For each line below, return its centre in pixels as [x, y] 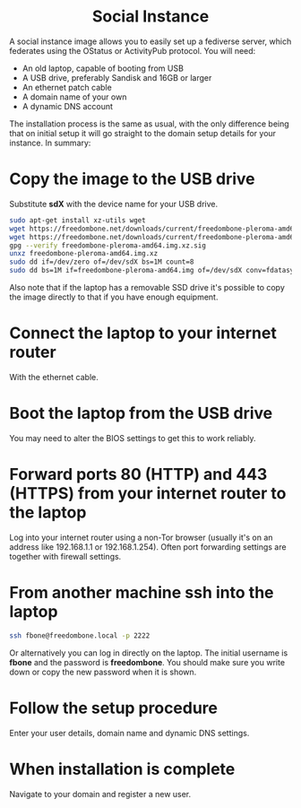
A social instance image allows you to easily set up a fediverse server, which [150, 41]
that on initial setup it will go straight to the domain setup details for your [142, 133]
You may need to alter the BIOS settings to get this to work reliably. [133, 438]
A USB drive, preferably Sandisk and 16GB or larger [117, 77]
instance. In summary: [50, 143]
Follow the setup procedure [113, 708]
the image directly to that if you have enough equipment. [114, 297]
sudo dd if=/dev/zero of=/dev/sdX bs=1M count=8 [102, 262]
